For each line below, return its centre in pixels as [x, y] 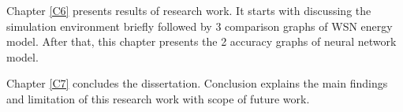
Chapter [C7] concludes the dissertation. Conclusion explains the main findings [197, 83]
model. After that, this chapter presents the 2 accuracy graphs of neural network [201, 41]
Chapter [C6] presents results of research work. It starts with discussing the [189, 10]
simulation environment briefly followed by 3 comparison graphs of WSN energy [200, 26]
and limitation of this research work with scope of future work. [158, 98]
